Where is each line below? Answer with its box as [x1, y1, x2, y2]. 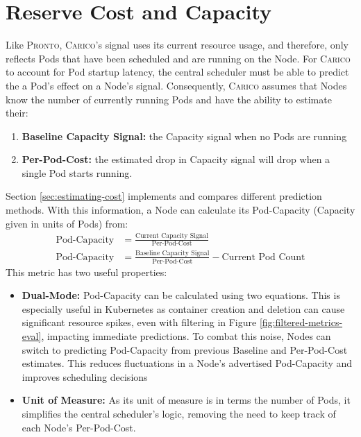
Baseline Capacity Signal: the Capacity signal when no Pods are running [22, 128, 347, 143]
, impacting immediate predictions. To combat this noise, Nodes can [41, 328, 331, 343]
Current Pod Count [221, 252, 305, 262]
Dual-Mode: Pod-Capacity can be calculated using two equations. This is [22, 288, 340, 302]
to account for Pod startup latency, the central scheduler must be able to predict [6, 65, 349, 79]
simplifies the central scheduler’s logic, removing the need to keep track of [22, 406, 336, 420]
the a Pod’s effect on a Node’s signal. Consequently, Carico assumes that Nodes [6, 78, 347, 92]
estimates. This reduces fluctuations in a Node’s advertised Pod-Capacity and [22, 356, 353, 370]
